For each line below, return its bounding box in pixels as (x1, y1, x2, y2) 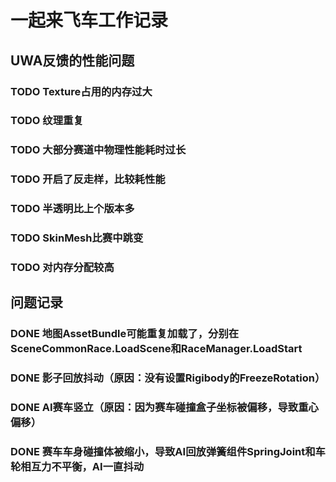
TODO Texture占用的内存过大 (10, 84, 153, 98)
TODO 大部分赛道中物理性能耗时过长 (10, 143, 187, 157)
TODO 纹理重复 (10, 114, 84, 128)
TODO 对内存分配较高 (10, 261, 115, 275)
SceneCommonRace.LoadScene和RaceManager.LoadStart (10, 342, 303, 356)
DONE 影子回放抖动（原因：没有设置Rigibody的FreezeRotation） (10, 371, 326, 385)
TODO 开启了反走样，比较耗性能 (10, 172, 166, 186)
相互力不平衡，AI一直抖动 (20, 460, 145, 474)
